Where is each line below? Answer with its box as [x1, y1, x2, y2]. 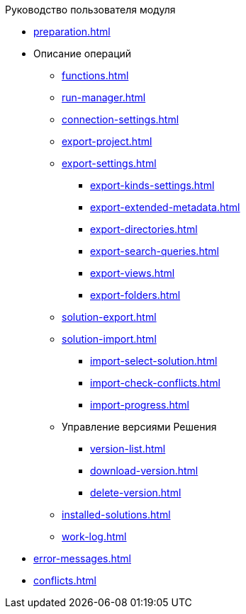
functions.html [62, 69, 129, 81]
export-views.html [90, 267, 175, 279]
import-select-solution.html [90, 355, 218, 367]
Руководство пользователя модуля [5, 4, 176, 16]
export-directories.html [90, 223, 198, 235]
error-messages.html [33, 552, 131, 564]
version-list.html [90, 443, 166, 455]
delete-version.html [90, 487, 181, 499]
